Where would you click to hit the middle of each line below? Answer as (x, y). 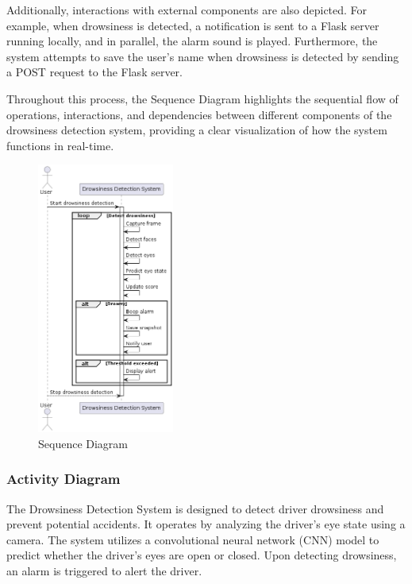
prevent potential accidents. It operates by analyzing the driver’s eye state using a (206, 524)
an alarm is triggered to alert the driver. (104, 570)
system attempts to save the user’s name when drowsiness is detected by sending (203, 56)
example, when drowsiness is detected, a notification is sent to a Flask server (193, 25)
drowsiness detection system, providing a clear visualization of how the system (197, 130)
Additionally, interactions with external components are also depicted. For (187, 10)
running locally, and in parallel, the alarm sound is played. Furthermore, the (192, 41)
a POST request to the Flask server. (94, 72)
